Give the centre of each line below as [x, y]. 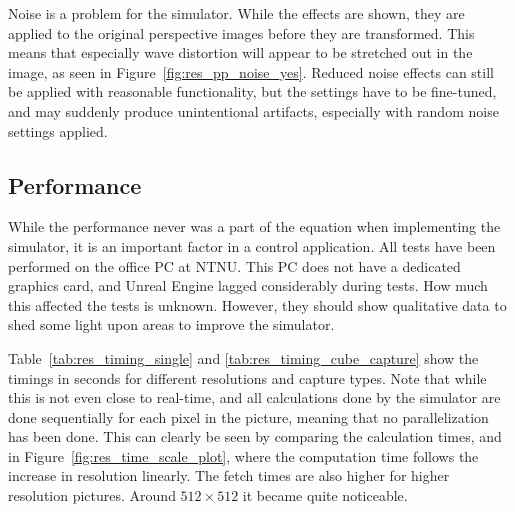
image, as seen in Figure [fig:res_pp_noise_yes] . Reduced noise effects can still [251, 71]
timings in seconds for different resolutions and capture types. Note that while [247, 377]
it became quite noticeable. [325, 495]
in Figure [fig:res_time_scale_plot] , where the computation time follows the [243, 455]
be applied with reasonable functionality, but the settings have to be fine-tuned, [252, 91]
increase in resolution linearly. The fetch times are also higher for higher [229, 475]
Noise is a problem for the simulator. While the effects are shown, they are [236, 13]
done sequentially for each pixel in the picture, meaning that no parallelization [248, 416]
